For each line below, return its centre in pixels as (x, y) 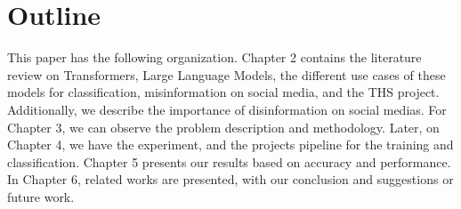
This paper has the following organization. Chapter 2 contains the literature (214, 57)
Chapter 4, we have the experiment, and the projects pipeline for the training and (230, 145)
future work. (41, 196)
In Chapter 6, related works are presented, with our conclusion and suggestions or (230, 179)
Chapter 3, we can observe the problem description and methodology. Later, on (223, 127)
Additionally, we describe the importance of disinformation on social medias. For (227, 109)
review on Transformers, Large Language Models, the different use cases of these (226, 74)
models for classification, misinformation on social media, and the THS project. (223, 92)
